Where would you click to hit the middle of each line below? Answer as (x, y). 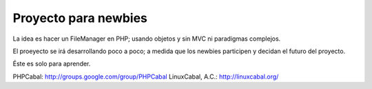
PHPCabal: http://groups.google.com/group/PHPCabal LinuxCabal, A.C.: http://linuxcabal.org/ (146, 77)
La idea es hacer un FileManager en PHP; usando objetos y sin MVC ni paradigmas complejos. (147, 39)
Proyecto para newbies (80, 18)
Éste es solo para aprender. (52, 64)
